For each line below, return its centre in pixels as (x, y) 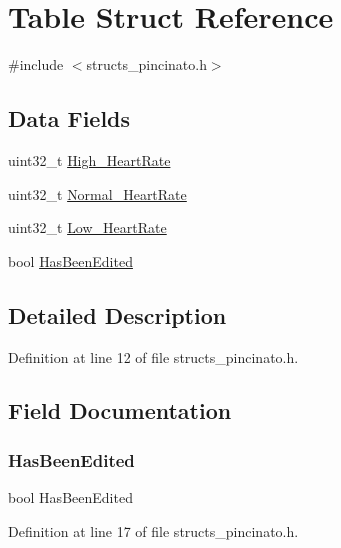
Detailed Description (117, 314)
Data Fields (69, 118)
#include (36, 64)
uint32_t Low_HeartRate (87, 227)
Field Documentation (120, 410)
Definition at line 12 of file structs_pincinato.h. (153, 356)
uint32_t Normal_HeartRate (97, 193)
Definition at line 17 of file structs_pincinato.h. (153, 530)
